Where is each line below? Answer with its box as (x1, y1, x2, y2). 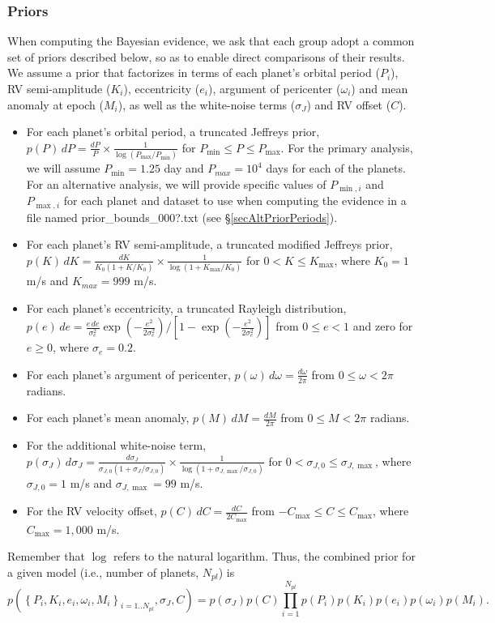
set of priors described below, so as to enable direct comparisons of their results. (7, 48, 405, 65)
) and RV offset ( (306, 96, 391, 113)
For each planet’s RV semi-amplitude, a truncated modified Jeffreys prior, (26, 236, 393, 253)
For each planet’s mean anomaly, (26, 409, 190, 426)
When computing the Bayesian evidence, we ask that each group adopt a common (7, 32, 415, 49)
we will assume (26, 160, 100, 177)
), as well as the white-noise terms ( (117, 96, 296, 113)
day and (164, 160, 204, 177)
